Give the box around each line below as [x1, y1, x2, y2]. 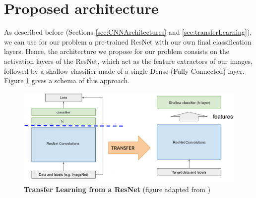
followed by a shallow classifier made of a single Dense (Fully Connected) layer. [4, 65, 245, 76]
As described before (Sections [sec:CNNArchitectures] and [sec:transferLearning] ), [4, 27, 252, 37]
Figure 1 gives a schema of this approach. [4, 75, 130, 86]
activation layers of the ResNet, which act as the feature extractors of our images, [4, 55, 253, 66]
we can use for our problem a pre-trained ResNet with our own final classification [4, 36, 252, 47]
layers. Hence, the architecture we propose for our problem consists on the [4, 46, 230, 56]
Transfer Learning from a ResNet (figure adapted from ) [24, 184, 211, 195]
